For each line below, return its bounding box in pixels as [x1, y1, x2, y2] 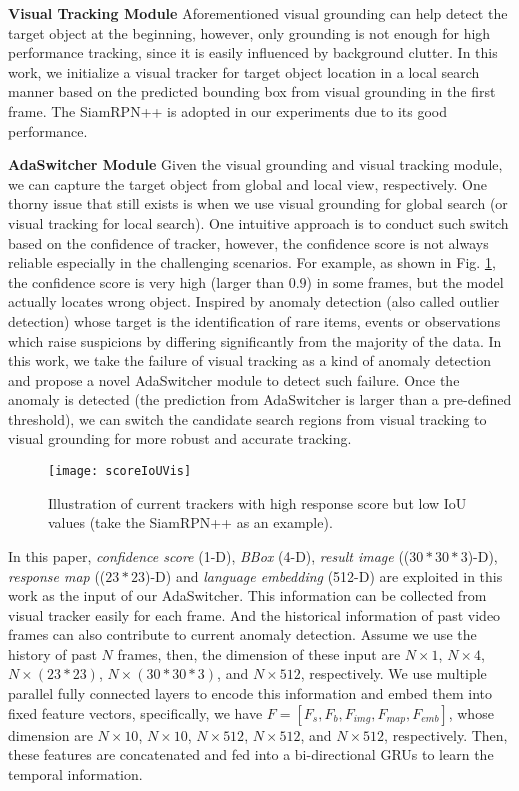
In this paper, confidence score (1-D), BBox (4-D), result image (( [8, 545, 410, 566]
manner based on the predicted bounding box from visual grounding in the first [8, 81, 496, 102]
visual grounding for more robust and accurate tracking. [8, 428, 352, 449]
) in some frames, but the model [306, 271, 504, 292]
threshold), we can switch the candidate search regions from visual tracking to [8, 408, 487, 429]
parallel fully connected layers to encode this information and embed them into [8, 683, 493, 704]
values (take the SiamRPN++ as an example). [48, 512, 333, 533]
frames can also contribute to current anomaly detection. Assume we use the [8, 624, 477, 645]
